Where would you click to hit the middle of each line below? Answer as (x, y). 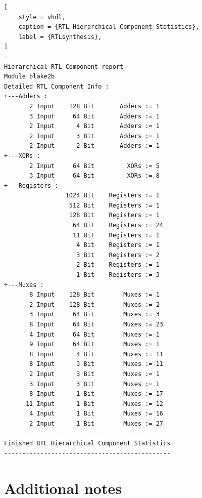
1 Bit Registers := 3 (118, 275)
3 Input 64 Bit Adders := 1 (94, 116)
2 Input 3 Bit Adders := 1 (94, 136)
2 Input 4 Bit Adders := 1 (94, 126)
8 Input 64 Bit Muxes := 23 (96, 324)
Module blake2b (30, 77)
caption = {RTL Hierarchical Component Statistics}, (109, 27)
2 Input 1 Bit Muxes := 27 (96, 423)
